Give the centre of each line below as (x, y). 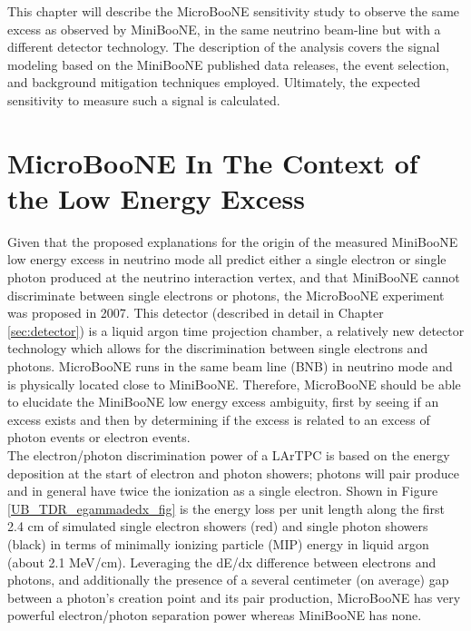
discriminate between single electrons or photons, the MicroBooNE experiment (226, 295)
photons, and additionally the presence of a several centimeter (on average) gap (228, 580)
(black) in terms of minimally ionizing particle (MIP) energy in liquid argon (218, 543)
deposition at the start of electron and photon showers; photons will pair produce (234, 473)
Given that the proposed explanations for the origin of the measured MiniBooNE (233, 241)
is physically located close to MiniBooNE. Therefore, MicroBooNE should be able (234, 384)
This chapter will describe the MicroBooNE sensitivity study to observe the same (234, 11)
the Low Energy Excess (157, 197)
